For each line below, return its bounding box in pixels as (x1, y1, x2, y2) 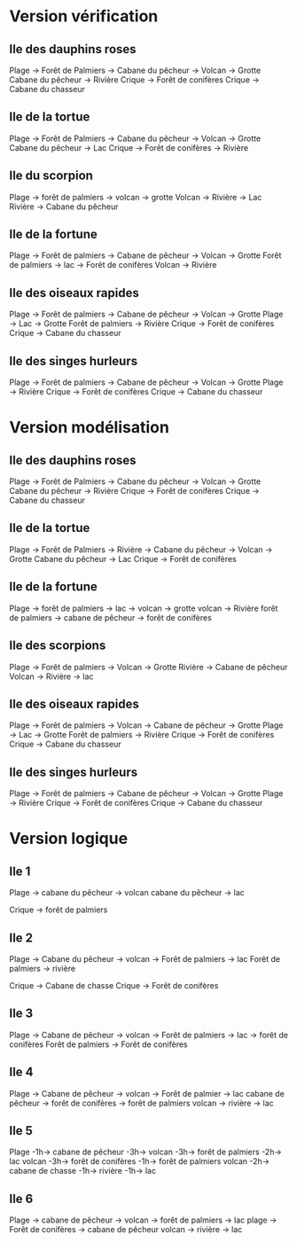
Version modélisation (9, 418, 170, 438)
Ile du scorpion (9, 168, 93, 184)
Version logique (9, 829, 129, 848)
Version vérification (9, 6, 159, 27)
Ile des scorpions (9, 638, 106, 653)
